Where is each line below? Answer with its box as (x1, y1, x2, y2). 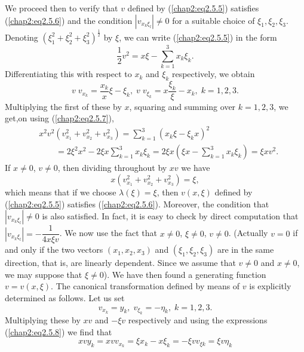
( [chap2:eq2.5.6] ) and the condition (5, 14, 133, 26)
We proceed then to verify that (5, 2, 118, 14)
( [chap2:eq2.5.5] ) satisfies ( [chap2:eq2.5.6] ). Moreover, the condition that (5, 197, 269, 210)
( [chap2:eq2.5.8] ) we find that (5, 325, 112, 338)
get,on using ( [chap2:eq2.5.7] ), (5, 112, 114, 124)
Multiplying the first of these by (5, 100, 122, 112)
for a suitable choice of (172, 14, 255, 26)
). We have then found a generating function (103, 268, 266, 280)
